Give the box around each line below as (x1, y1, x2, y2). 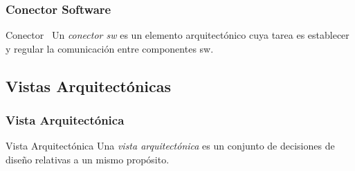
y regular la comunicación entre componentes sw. (6, 41, 214, 55)
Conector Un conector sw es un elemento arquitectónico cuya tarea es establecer (6, 28, 349, 42)
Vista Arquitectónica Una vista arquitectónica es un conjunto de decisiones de (6, 138, 335, 153)
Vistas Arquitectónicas (6, 75, 172, 96)
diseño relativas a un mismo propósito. (6, 152, 170, 166)
